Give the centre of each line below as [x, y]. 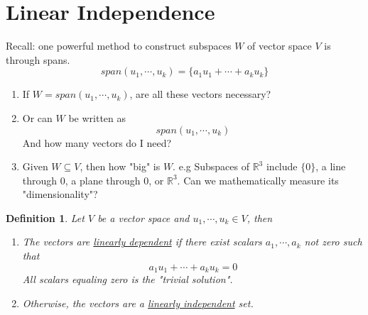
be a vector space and [144, 217]
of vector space [280, 46]
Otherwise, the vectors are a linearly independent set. [138, 303]
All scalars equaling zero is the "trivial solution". [128, 279]
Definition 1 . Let [45, 217]
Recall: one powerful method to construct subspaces [119, 46]
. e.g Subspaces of [211, 166]
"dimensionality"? [60, 194]
